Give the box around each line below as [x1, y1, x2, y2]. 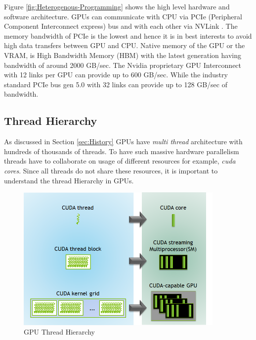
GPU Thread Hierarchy [24, 327, 95, 337]
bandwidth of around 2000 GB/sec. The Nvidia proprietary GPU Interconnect [4, 59, 242, 70]
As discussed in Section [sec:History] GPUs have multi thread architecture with [4, 136, 243, 147]
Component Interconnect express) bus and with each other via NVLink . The [4, 21, 238, 31]
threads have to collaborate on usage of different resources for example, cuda [4, 156, 236, 166]
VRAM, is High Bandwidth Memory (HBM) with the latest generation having [4, 50, 241, 60]
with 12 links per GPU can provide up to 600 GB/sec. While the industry [4, 69, 228, 80]
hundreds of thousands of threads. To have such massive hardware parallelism [4, 146, 239, 156]
